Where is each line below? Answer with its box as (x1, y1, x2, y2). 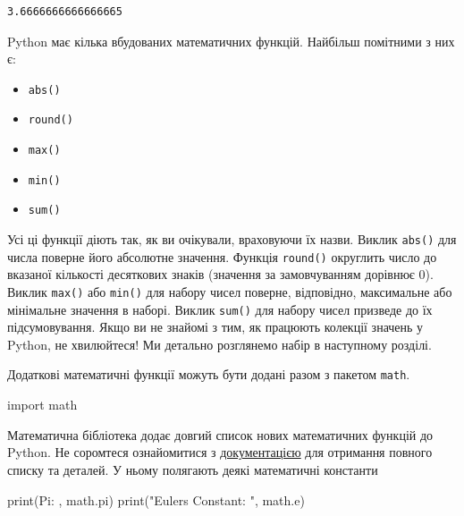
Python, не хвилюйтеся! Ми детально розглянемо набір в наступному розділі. (7, 334, 432, 353)
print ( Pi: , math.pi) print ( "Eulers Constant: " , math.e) (7, 490, 305, 509)
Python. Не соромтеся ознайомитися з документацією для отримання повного (7, 443, 433, 461)
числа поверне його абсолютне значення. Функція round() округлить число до (7, 247, 437, 266)
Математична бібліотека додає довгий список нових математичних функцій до (7, 425, 434, 444)
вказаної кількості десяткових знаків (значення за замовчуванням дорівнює (7, 265, 415, 283)
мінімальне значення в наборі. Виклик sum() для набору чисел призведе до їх (7, 300, 433, 318)
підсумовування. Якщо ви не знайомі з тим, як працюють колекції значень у (7, 317, 424, 336)
